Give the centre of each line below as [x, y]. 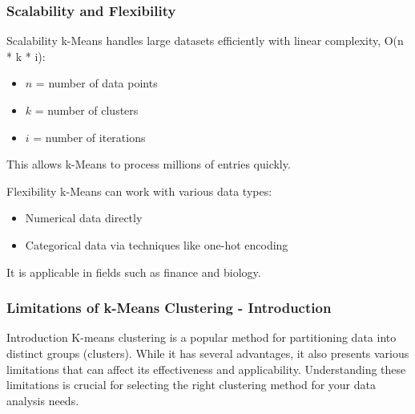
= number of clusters [87, 110]
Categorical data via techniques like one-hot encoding [157, 244]
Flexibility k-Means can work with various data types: [139, 191]
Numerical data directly [84, 218]
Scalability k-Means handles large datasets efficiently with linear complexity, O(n [205, 41]
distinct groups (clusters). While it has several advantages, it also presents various [208, 353]
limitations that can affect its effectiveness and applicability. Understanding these [206, 369]
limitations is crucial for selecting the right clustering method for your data [191, 385]
